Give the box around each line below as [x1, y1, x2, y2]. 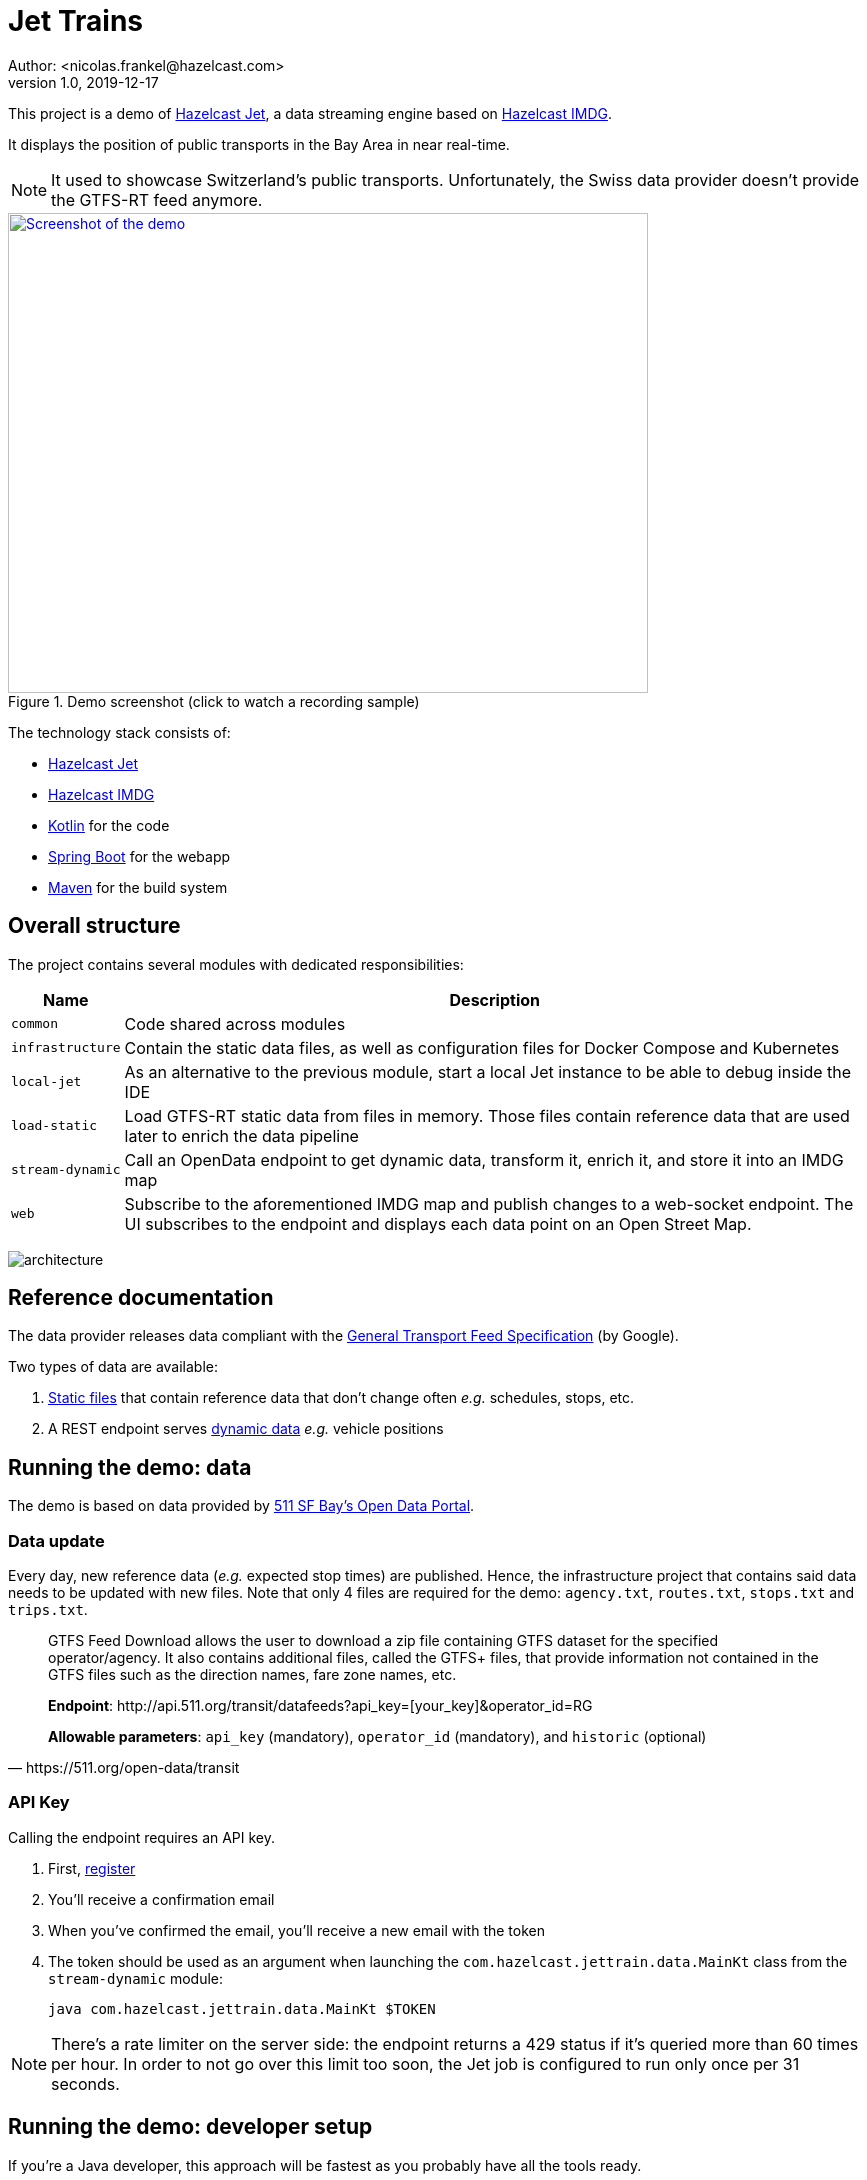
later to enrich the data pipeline [124, 1125, 359, 1146]
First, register [48, 1859, 136, 1877]
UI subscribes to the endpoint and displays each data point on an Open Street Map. [124, 1213, 752, 1234]
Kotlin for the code [48, 816, 170, 834]
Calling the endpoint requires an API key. [8, 1828, 276, 1846]
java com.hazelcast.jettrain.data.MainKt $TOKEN [48, 2000, 436, 2017]
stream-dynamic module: [48, 1969, 224, 1987]
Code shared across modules [124, 1013, 346, 1034]
